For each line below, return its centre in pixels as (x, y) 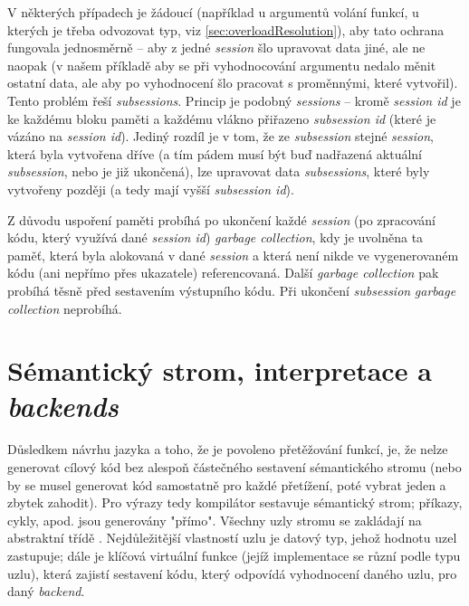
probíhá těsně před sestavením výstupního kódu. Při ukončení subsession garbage (232, 290)
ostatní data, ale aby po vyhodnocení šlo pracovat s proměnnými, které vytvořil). (233, 83)
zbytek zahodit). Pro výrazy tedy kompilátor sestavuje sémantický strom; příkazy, (235, 502)
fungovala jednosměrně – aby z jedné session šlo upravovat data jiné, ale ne (216, 47)
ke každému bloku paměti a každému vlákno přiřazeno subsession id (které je (222, 118)
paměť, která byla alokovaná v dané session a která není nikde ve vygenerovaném (233, 255)
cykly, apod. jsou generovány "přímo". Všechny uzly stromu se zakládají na (215, 520)
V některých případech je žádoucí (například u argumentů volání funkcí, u (213, 12)
